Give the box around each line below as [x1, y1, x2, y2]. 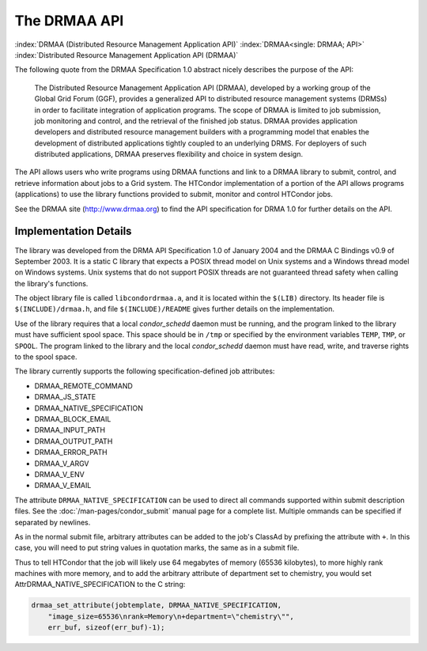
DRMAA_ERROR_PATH [34, 448, 108, 457]
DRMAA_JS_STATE [34, 392, 96, 402]
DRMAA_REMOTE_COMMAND [34, 380, 134, 391]
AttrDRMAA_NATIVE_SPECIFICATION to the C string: [14, 580, 186, 589]
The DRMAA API [14, 12, 124, 29]
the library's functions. [14, 278, 89, 288]
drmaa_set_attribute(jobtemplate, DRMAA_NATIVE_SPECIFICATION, [31, 601, 282, 610]
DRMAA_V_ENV [34, 469, 85, 479]
